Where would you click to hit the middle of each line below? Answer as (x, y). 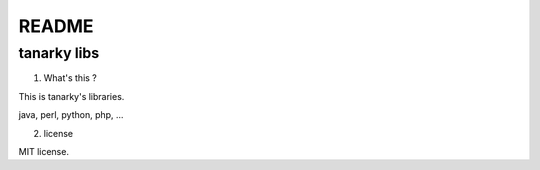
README (56, 26)
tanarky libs (59, 53)
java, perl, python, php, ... (71, 115)
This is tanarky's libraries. (71, 96)
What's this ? (70, 78)
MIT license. (44, 151)
